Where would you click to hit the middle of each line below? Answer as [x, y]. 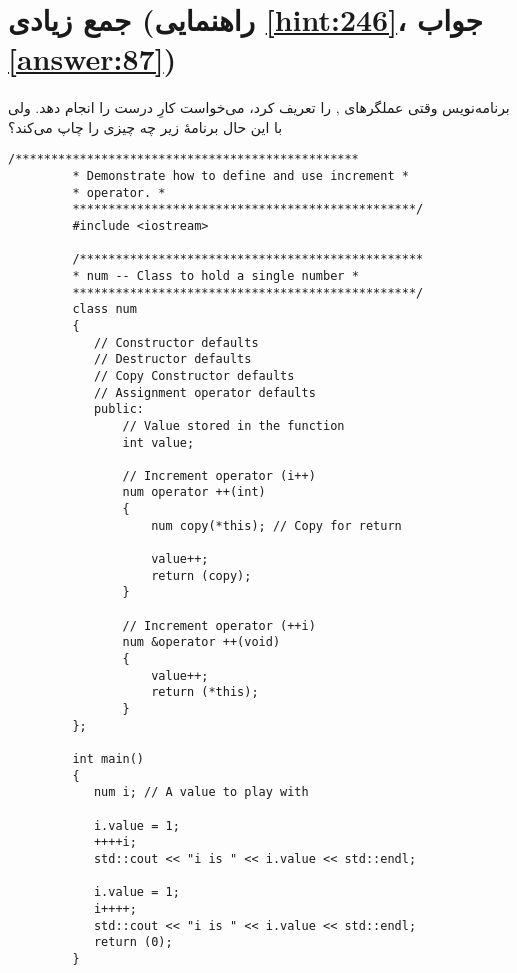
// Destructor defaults [172, 359]
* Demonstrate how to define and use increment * [240, 176]
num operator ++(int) [194, 492]
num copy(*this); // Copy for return [276, 525]
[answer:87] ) [92, 58]
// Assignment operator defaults [204, 392]
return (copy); [201, 575]
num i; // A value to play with [201, 792]
